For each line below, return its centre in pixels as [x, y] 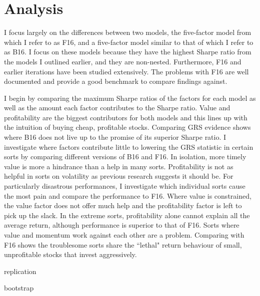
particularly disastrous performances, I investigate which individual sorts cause [125, 186]
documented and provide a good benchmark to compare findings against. [116, 81]
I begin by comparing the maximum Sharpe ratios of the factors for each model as [130, 98]
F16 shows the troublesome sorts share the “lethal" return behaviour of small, [123, 244]
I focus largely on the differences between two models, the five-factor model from [128, 32]
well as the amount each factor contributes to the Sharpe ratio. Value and [117, 108]
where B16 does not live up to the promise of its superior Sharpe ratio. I [115, 137]
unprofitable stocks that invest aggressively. [70, 254]
